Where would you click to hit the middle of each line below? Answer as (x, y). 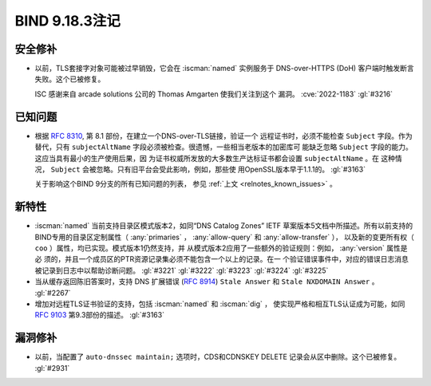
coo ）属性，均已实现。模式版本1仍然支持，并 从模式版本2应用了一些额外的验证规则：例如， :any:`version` (210, 248)
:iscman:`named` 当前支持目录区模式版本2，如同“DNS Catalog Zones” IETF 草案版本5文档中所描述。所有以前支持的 (224, 226)
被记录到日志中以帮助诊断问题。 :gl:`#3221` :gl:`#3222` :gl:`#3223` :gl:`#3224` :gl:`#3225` (182, 270)
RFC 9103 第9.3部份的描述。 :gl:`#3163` (100, 315)
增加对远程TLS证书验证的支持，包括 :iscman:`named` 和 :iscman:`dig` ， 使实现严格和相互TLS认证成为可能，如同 (220, 304)
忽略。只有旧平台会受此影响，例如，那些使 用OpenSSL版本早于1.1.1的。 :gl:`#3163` (231, 169)
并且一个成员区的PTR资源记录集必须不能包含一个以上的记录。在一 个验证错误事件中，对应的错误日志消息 (236, 259)
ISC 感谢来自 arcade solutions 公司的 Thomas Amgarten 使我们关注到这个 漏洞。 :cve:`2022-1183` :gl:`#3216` (214, 94)
